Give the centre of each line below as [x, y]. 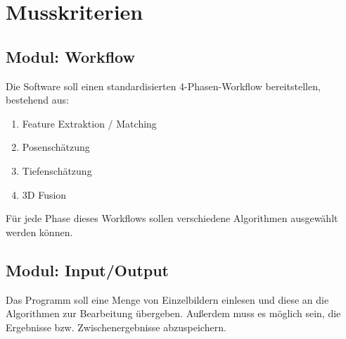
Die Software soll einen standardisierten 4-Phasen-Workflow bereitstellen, [163, 86]
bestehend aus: [37, 100]
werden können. [39, 232]
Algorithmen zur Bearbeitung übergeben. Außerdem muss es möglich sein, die [173, 313]
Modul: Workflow [70, 56]
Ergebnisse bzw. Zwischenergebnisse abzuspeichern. [116, 327]
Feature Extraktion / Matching [89, 123]
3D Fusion [44, 194]
